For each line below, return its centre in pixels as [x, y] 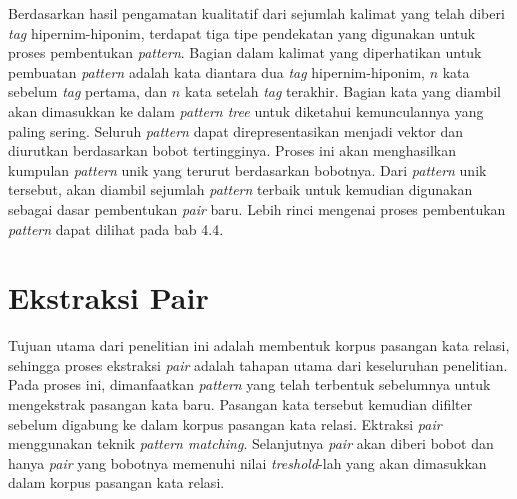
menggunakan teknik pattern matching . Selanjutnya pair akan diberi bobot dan [251, 443]
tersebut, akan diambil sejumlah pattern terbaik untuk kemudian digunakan [240, 189]
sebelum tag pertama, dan [88, 91]
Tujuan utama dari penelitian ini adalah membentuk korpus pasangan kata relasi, [259, 345]
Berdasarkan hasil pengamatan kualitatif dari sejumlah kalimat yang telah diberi [256, 13]
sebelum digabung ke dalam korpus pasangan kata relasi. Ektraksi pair [225, 423]
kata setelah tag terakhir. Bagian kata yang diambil [343, 91]
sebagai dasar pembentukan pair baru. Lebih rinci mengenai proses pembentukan [257, 208]
